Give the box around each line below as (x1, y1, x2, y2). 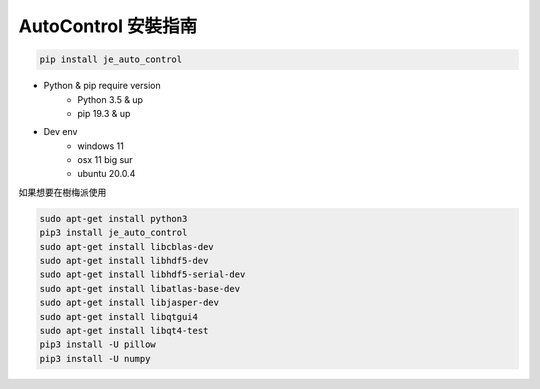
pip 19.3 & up (77, 107, 131, 119)
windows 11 (77, 140, 125, 152)
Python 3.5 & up (77, 93, 144, 105)
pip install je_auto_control (39, 54, 183, 65)
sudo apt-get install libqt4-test (39, 325, 209, 336)
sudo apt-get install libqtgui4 (39, 311, 199, 322)
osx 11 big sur (77, 154, 134, 166)
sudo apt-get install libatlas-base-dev (39, 283, 240, 294)
